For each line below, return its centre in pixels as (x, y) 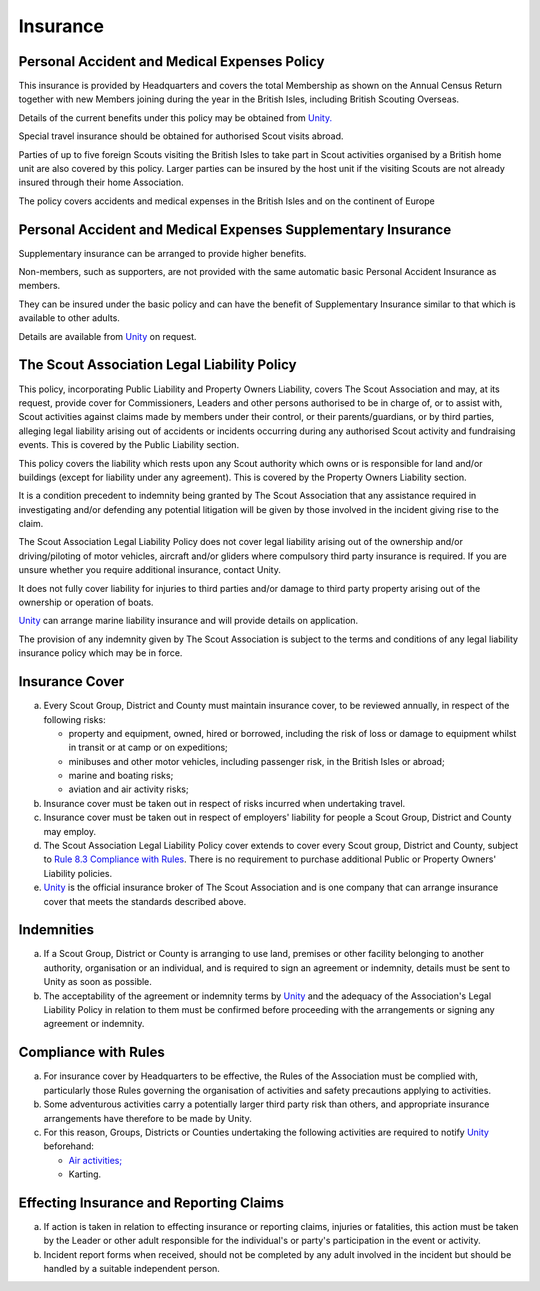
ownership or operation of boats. (86, 602)
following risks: (75, 719)
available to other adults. (69, 318)
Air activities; (95, 1160)
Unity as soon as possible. (97, 982)
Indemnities (56, 930)
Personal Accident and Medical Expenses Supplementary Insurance (235, 229)
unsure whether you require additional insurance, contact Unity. (150, 570)
